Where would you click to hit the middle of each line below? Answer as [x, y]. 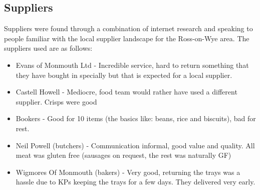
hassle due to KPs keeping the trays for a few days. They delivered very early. [136, 182]
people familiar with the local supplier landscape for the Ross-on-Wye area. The [127, 38]
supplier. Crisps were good [56, 101]
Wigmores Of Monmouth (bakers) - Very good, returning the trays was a [128, 172]
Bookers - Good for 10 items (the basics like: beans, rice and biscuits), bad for [136, 118]
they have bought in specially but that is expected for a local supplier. [124, 75]
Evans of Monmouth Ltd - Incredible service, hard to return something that [132, 65]
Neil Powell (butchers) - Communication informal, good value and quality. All [135, 145]
